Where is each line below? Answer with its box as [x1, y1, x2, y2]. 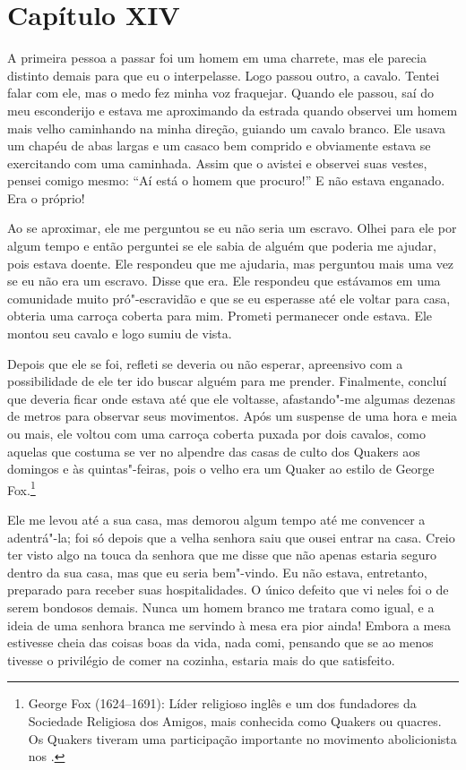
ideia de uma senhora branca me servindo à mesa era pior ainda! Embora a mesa [7, 615, 451, 634]
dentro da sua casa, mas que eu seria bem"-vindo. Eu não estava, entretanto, [7, 562, 427, 581]
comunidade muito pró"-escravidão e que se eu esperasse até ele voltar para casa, [7, 288, 451, 307]
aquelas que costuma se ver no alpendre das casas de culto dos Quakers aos [7, 441, 420, 460]
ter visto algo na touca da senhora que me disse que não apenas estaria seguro [7, 545, 436, 564]
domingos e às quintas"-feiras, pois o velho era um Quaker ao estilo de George [7, 459, 435, 478]
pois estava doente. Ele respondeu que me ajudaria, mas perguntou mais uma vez [7, 253, 454, 272]
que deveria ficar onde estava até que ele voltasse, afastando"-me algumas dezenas [7, 389, 455, 407]
